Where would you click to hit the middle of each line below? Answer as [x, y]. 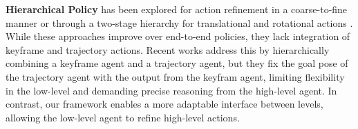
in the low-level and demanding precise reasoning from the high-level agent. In [171, 90]
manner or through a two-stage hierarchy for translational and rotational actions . [179, 22]
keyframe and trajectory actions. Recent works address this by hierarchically [168, 49]
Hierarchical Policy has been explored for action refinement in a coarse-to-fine [177, 9]
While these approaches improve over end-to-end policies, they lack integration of [178, 36]
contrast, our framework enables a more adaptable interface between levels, [164, 104]
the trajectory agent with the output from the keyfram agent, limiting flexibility [175, 76]
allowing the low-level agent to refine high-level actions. [123, 117]
